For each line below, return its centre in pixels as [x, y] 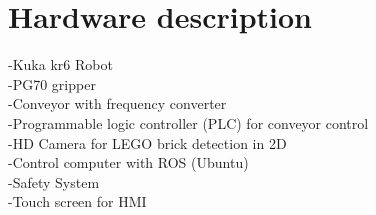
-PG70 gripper [52, 83]
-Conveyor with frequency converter [117, 103]
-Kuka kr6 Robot [60, 64]
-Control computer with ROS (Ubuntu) [128, 162]
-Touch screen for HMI [77, 201]
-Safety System [54, 181]
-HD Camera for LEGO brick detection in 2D [147, 142]
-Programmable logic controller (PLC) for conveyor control [188, 122]
